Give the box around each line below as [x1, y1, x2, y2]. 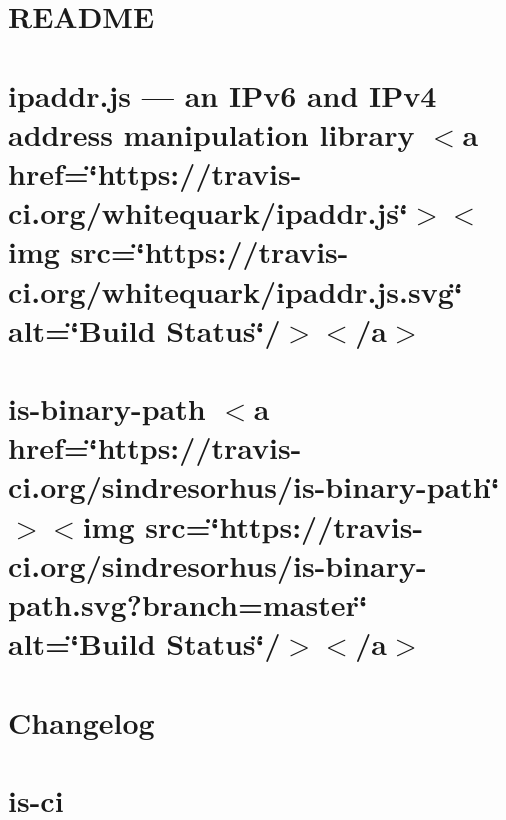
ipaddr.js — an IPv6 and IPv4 [8, 74, 437, 115]
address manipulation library [8, 113, 415, 154]
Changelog [8, 701, 155, 742]
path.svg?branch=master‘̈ [8, 584, 368, 624]
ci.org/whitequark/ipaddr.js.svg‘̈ [8, 270, 463, 311]
